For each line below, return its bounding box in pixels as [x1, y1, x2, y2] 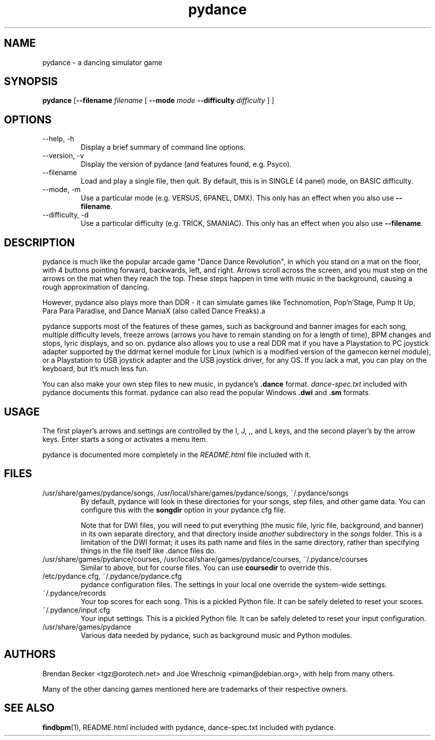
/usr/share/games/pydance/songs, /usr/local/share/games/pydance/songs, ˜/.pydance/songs [42, 488, 349, 497]
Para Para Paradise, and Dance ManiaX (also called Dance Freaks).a [42, 307, 266, 316]
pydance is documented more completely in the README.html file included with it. [42, 450, 311, 459]
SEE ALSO [4, 702, 55, 715]
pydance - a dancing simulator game [42, 58, 162, 67]
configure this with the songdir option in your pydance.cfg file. [80, 505, 286, 514]
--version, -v [42, 151, 84, 160]
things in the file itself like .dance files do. [80, 546, 217, 555]
